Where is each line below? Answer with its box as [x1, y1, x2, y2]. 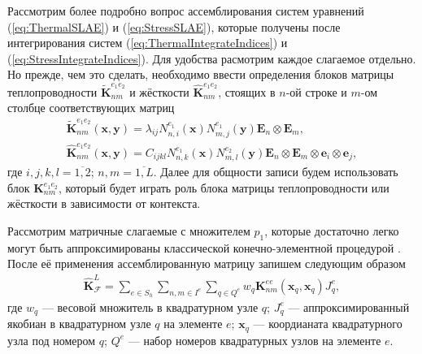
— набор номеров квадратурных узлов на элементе [128, 331, 381, 348]
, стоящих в [218, 83, 276, 100]
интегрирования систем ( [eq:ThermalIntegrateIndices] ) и [7, 34, 288, 51]
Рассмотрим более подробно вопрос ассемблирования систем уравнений [7, 2, 364, 19]
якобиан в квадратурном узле [7, 315, 151, 332]
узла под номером [7, 331, 96, 348]
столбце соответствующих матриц [7, 99, 175, 116]
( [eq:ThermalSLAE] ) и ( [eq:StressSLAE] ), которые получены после [7, 18, 341, 35]
